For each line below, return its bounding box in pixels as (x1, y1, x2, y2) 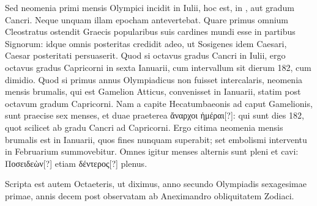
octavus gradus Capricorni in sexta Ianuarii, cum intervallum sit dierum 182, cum (5, 61, 311, 73)
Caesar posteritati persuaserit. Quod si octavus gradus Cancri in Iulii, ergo (5, 49, 286, 62)
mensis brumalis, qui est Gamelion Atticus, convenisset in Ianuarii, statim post (5, 85, 301, 98)
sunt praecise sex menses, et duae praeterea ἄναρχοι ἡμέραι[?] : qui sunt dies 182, (5, 109, 304, 122)
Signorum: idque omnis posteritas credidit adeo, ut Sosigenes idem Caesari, (5, 37, 287, 50)
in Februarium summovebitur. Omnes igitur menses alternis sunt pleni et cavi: (5, 145, 299, 158)
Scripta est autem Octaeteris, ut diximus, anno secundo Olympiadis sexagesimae (5, 177, 307, 190)
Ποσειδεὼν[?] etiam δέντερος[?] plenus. (5, 156, 147, 169)
